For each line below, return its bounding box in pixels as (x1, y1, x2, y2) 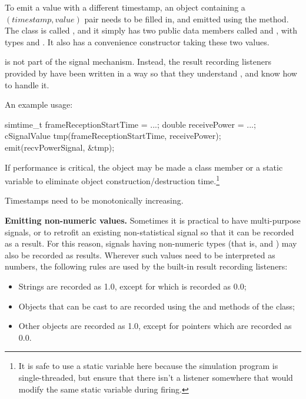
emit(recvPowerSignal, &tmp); (5, 141, 115, 153)
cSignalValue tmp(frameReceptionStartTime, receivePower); (5, 129, 221, 142)
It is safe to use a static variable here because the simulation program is (18, 360, 278, 372)
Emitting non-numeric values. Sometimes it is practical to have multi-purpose (5, 214, 301, 226)
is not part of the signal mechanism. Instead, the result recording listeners (5, 55, 271, 68)
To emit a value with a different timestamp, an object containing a (5, 1, 245, 13)
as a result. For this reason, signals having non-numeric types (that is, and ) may (5, 237, 297, 250)
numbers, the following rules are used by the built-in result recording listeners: (5, 260, 288, 272)
